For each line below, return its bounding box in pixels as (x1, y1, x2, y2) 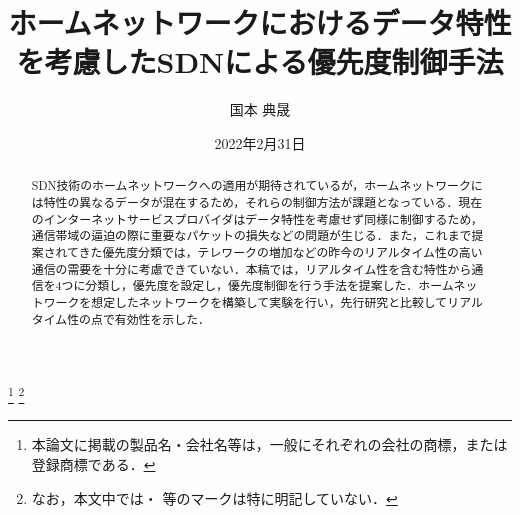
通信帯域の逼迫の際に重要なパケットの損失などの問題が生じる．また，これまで (31, 227, 472, 244)
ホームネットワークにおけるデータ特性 (8, 2, 512, 43)
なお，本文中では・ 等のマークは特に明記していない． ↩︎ (31, 487, 398, 508)
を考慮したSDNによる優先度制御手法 (16, 41, 504, 82)
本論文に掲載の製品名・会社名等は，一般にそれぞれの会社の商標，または (31, 434, 508, 455)
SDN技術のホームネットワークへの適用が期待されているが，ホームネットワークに (31, 177, 483, 194)
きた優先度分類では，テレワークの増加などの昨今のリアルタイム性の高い (78, 243, 483, 260)
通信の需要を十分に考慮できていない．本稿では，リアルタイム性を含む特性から (31, 260, 472, 277)
